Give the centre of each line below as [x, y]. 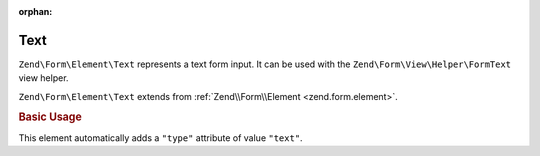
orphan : [35, 11]
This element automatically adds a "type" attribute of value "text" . [161, 137]
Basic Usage [50, 117]
